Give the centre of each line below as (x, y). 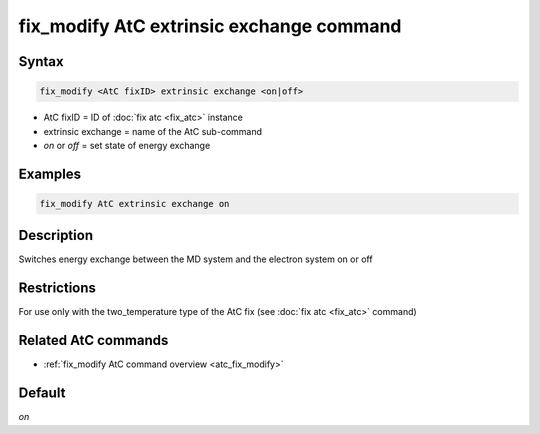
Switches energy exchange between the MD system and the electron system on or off (196, 259)
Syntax (41, 61)
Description (56, 235)
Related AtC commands (93, 340)
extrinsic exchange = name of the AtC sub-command (153, 131)
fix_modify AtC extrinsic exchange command (210, 26)
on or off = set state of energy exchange (127, 145)
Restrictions (57, 288)
